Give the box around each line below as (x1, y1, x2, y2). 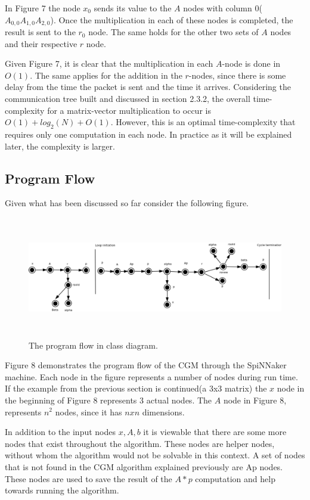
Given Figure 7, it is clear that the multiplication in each (5, 57, 213, 70)
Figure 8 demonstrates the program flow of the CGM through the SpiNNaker (5, 359, 287, 371)
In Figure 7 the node (5, 2, 80, 14)
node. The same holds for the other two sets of (88, 26, 259, 38)
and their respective (5, 37, 77, 49)
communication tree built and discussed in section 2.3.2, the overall (5, 92, 250, 105)
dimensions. (142, 405, 185, 418)
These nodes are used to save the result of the (5, 472, 172, 485)
